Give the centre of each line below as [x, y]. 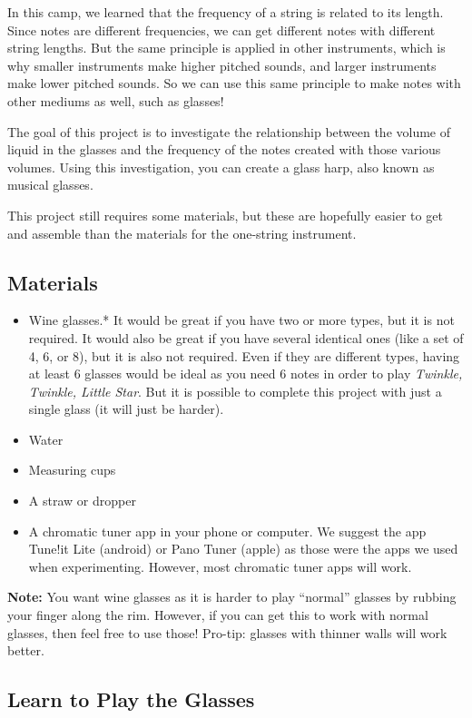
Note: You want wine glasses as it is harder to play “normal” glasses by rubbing [232, 597]
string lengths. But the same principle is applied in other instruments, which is [226, 48]
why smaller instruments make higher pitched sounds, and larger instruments [222, 65]
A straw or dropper [82, 501]
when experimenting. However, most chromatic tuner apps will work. [220, 566]
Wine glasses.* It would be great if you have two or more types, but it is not [241, 320]
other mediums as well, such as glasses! [116, 100]
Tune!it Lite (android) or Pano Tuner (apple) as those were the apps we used [243, 549]
